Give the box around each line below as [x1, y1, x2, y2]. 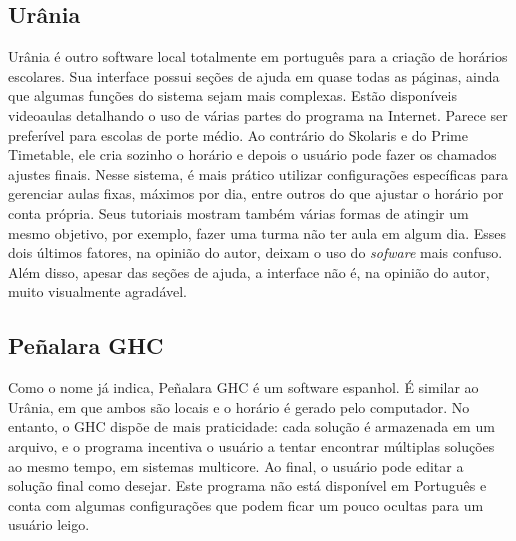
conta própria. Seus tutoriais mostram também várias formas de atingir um [8, 202, 469, 223]
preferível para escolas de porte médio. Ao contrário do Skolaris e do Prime [8, 124, 468, 145]
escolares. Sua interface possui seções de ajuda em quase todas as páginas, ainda [8, 65, 500, 86]
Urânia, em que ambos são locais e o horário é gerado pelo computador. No [8, 396, 470, 417]
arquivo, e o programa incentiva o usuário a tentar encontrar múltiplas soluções [8, 435, 495, 456]
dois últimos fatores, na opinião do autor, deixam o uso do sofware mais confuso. [8, 242, 503, 263]
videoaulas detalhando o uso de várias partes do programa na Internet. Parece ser [8, 104, 508, 125]
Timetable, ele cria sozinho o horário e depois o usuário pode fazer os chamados [8, 144, 497, 165]
